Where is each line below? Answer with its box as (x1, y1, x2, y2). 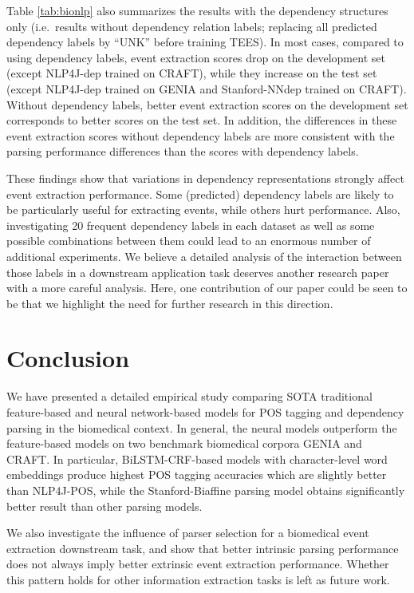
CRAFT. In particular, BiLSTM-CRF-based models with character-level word (6, 450, 388, 467)
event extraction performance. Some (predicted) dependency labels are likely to (6, 185, 394, 202)
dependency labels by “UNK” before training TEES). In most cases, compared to (6, 34, 404, 50)
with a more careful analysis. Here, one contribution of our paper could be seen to (6, 279, 408, 296)
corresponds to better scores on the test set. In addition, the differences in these (6, 112, 397, 128)
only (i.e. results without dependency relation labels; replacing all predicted (6, 18, 377, 34)
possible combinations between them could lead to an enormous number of (6, 232, 371, 249)
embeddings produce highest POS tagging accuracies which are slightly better (6, 466, 387, 483)
